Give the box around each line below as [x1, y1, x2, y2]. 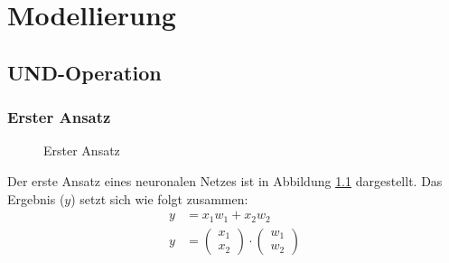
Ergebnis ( [7, 189, 65, 208]
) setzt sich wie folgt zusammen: [70, 189, 248, 208]
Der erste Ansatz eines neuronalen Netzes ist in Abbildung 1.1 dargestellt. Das [7, 171, 443, 190]
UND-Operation [7, 58, 162, 86]
